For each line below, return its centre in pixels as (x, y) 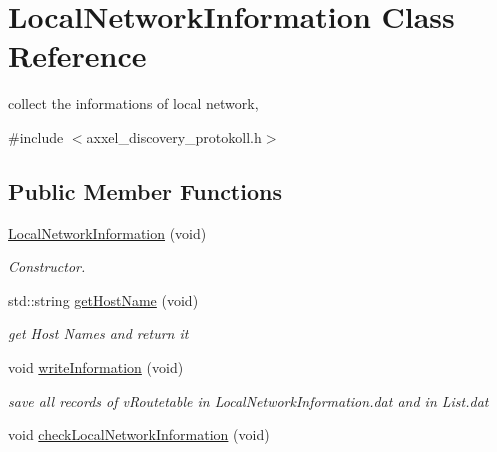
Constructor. (47, 266)
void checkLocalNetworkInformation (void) (139, 434)
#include (36, 136)
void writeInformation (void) (96, 367)
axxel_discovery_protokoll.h (174, 136)
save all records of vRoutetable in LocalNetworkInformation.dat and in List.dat (248, 400)
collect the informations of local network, (133, 103)
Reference (77, 55)
